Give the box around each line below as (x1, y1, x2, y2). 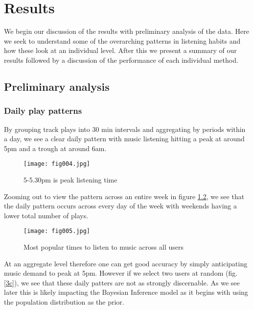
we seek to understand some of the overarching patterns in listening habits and (4, 35, 241, 46)
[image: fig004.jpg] (23, 160, 91, 168)
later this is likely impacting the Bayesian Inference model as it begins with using (4, 287, 248, 297)
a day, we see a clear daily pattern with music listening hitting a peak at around (4, 133, 245, 144)
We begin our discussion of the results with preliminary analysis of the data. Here (4, 26, 249, 36)
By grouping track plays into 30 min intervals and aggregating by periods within (4, 124, 246, 134)
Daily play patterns (4, 104, 82, 117)
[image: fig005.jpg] (23, 228, 91, 235)
